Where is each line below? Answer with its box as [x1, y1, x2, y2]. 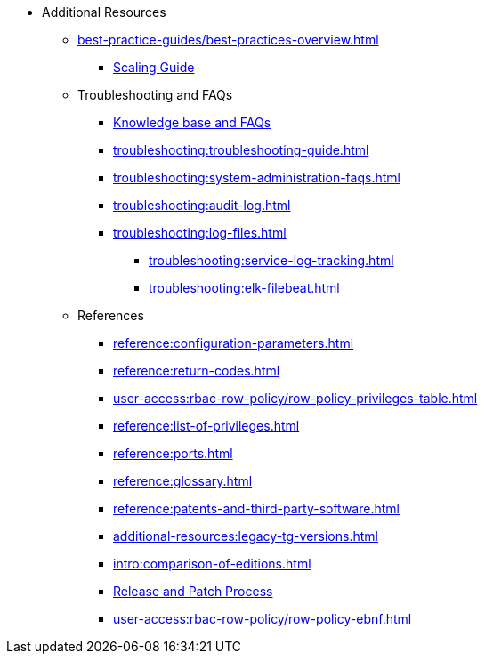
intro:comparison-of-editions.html [113, 556, 311, 571]
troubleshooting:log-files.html [113, 225, 287, 240]
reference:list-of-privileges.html [113, 418, 300, 433]
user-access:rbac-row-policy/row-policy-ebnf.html [113, 611, 412, 626]
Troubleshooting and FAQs [77, 87, 233, 102]
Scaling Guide [113, 60, 195, 75]
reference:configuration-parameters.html [113, 335, 354, 351]
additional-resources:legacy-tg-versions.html [113, 528, 378, 544]
